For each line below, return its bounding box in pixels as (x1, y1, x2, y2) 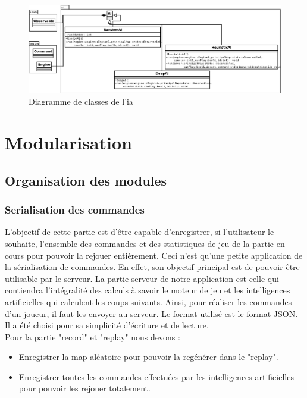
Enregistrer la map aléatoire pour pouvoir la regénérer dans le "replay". (18, 350, 278, 363)
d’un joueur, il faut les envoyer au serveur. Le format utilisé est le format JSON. (5, 307, 298, 319)
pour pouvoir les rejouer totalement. (18, 382, 151, 394)
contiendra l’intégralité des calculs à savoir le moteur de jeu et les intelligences (5, 284, 290, 296)
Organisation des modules (5, 171, 167, 189)
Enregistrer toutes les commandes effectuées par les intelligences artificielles (18, 370, 294, 383)
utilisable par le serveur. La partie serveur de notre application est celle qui (5, 272, 279, 284)
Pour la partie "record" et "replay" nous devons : (5, 330, 180, 343)
